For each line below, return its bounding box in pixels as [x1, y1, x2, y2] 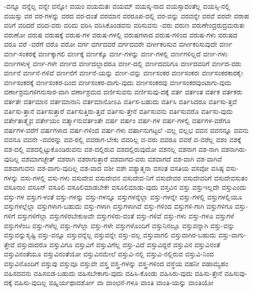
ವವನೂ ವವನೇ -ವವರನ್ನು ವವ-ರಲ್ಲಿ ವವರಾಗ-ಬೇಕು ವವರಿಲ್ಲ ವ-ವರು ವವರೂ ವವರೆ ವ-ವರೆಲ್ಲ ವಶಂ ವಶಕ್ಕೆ [4, 134, 241, 145]
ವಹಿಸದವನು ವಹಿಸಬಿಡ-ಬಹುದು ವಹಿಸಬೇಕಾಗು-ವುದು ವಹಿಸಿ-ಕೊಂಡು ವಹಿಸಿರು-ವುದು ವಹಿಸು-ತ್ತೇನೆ [4, 268, 222, 278]
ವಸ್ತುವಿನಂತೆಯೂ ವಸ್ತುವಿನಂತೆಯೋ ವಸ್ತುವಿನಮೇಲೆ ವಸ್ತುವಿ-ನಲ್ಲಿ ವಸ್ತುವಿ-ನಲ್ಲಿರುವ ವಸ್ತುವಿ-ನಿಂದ [4, 249, 214, 259]
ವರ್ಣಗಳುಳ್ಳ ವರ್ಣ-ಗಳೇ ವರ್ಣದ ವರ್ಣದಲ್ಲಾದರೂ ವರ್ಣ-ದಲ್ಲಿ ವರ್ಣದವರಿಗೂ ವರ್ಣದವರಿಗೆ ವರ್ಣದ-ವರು [4, 58, 241, 68]
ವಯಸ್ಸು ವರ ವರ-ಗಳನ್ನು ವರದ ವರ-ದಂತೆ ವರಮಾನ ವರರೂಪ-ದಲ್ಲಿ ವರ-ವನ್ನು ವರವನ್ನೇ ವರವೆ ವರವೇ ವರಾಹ [4, 10, 249, 20]
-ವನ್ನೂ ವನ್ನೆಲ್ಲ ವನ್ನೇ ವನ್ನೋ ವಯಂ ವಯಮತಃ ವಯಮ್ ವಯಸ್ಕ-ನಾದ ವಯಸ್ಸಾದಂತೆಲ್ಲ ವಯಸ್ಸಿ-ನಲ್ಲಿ [4, 1, 230, 11]
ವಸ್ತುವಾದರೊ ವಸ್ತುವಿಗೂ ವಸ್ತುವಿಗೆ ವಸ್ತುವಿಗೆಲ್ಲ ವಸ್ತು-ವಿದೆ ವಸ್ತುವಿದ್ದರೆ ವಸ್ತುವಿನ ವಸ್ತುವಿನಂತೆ [17, 239, 220, 249]
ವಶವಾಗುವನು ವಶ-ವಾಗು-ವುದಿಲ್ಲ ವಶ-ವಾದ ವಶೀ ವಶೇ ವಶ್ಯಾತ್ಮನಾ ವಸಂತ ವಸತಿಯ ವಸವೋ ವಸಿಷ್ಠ [4, 163, 224, 173]
